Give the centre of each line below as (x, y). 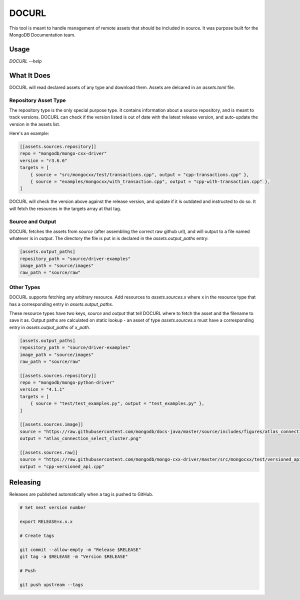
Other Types (25, 287)
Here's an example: (29, 133)
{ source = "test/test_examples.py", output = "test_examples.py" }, (117, 403)
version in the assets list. (35, 124)
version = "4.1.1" (42, 389)
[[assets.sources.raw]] (49, 452)
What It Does (30, 75)
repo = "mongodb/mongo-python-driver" (67, 383)
